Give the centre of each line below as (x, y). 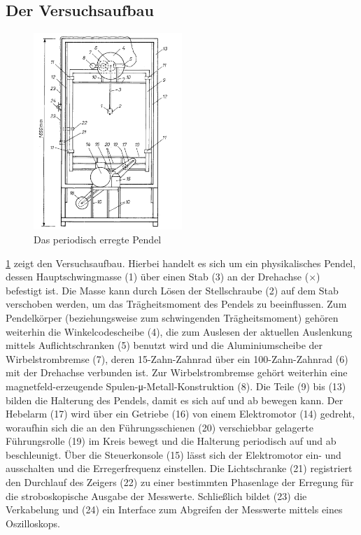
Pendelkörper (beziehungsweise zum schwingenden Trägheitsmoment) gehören (172, 317)
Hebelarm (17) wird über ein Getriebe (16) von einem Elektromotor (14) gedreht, (180, 414)
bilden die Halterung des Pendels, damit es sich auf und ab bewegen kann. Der (175, 400)
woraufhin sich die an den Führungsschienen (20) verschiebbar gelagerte (160, 427)
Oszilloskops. (33, 523)
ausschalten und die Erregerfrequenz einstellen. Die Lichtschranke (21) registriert (179, 468)
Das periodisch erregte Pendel (98, 239)
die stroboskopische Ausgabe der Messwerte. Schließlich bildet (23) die (156, 495)
